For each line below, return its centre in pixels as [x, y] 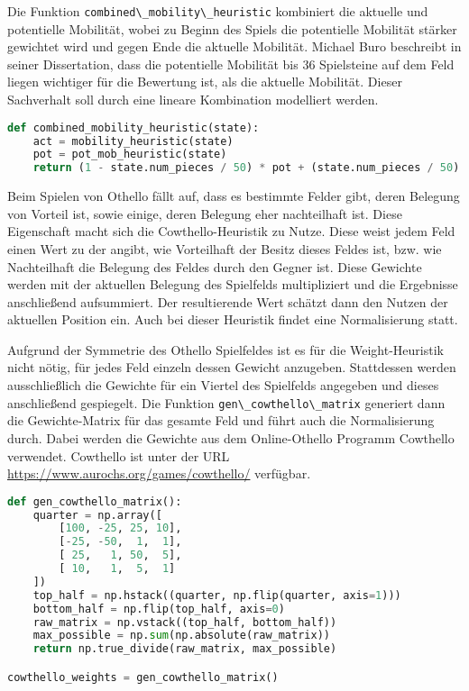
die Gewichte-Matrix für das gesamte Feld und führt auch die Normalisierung [221, 420]
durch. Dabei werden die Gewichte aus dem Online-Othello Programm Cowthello [231, 437]
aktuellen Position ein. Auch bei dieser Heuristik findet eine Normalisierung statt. [233, 319]
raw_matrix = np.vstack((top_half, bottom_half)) [185, 622]
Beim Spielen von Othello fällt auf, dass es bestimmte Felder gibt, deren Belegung [234, 196]
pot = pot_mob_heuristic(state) [130, 155]
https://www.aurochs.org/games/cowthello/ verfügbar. [159, 473]
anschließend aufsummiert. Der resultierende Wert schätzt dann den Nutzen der [228, 301]
